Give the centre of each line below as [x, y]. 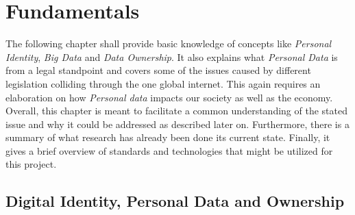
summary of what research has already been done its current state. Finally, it [168, 137]
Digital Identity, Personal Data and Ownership [175, 201]
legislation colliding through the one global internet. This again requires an [163, 83]
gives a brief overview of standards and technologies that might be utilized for [169, 150]
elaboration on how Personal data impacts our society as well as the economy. [169, 97]
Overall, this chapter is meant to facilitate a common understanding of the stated [176, 111]
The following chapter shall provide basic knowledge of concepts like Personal [169, 43]
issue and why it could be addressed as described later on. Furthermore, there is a [177, 124]
